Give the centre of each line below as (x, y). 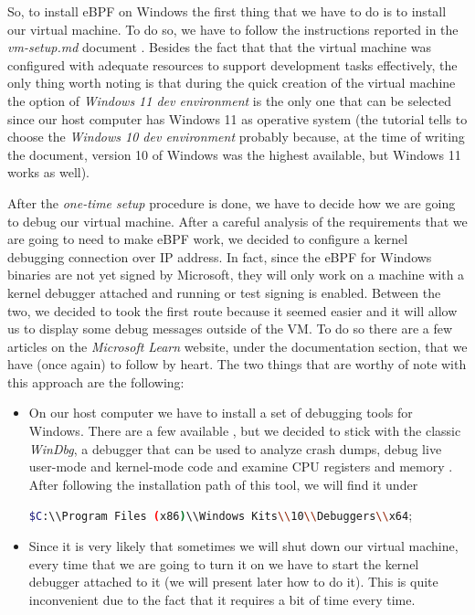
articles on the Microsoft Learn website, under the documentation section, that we (237, 346)
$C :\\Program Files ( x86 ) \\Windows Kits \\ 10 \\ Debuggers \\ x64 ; (221, 515)
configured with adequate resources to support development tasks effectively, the (232, 64)
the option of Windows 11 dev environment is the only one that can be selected (229, 100)
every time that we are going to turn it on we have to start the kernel (224, 563)
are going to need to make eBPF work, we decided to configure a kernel (208, 239)
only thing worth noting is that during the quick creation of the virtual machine (232, 83)
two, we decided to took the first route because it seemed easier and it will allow (232, 310)
